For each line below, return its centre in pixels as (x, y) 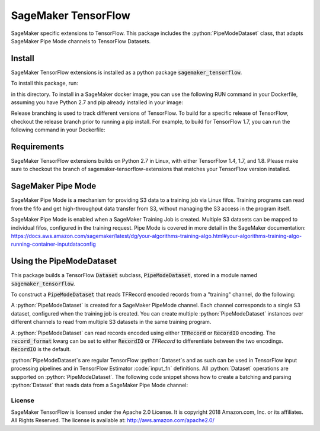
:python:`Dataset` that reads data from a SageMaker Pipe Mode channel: (100, 385)
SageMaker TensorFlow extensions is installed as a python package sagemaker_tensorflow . (127, 72)
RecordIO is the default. (41, 349)
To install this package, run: (44, 83)
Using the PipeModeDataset (64, 261)
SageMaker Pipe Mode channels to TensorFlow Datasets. (81, 41)
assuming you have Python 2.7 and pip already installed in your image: (97, 102)
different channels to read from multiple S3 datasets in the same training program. (111, 322)
